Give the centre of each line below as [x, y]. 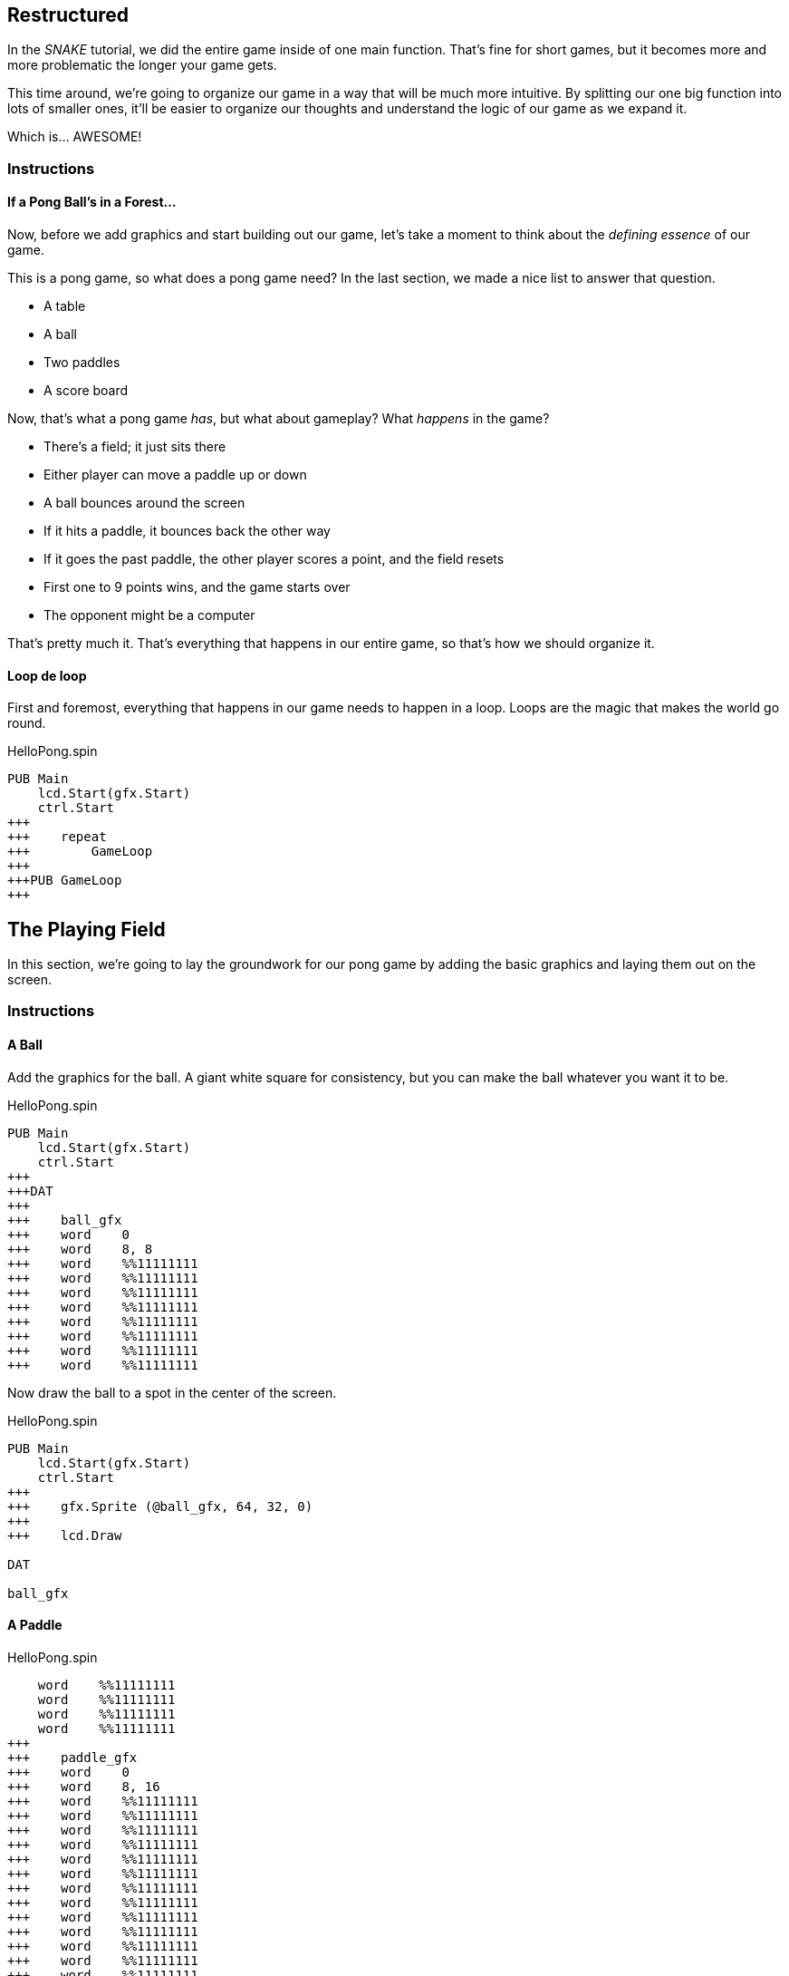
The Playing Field [87, 929]
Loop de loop [47, 675]
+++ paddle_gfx [72, 1757]
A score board [86, 391]
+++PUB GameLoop [65, 881]
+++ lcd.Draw [65, 1535]
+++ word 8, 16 [84, 1786]
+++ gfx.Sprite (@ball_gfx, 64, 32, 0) [160, 1506]
